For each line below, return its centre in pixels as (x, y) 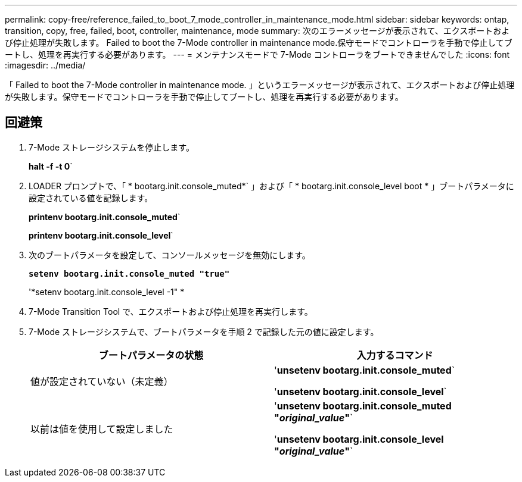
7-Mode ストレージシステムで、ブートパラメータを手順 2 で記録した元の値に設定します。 (204, 331)
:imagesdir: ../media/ (45, 65)
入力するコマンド (395, 355)
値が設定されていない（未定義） (102, 381)
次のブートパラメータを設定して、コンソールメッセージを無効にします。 (170, 255)
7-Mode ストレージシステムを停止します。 (111, 147)
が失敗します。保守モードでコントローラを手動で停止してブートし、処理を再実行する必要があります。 (204, 97)
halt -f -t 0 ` (51, 166)
